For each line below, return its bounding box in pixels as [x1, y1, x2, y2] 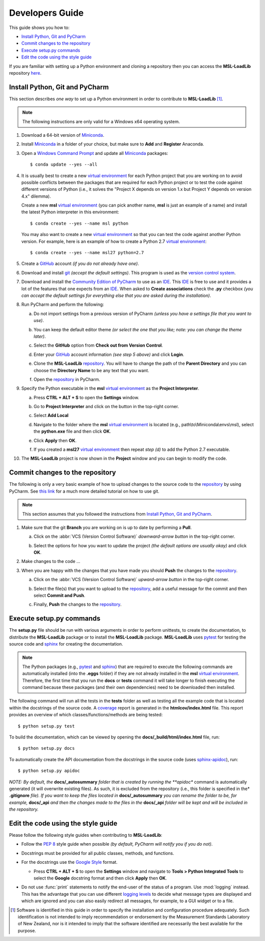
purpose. [18, 927, 36, 934]
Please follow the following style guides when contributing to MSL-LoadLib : [9, 832, 162, 838]
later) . [33, 333, 46, 339]
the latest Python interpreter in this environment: [21, 209, 120, 215]
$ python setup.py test [18, 723, 75, 729]
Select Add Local [33, 412, 69, 418]
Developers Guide [9, 7, 84, 18]
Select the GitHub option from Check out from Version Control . [33, 342, 163, 349]
